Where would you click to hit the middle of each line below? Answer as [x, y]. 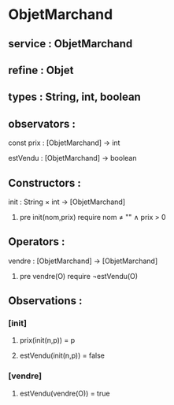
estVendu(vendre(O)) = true [65, 393]
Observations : [45, 301]
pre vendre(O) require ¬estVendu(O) [79, 276]
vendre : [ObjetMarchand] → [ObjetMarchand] [83, 261]
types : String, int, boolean [75, 97]
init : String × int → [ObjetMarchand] [67, 202]
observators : [42, 124]
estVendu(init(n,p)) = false [62, 355]
